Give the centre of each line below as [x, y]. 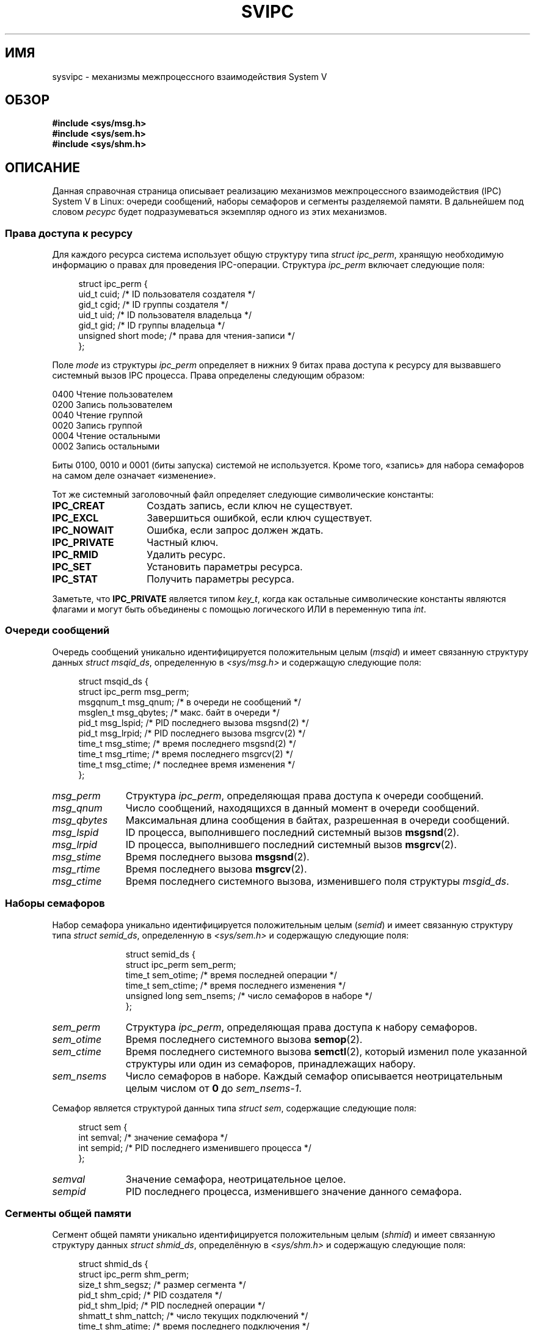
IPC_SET [72, 567]
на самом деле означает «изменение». [134, 476]
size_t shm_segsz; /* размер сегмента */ [162, 1285]
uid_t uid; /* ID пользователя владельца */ [165, 315]
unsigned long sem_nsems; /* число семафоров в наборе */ [249, 995]
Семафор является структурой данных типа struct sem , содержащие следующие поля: [234, 1108]
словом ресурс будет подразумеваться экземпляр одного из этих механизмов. [220, 212]
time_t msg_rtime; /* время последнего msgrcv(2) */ [186, 754]
